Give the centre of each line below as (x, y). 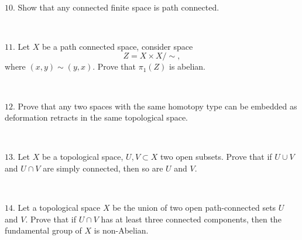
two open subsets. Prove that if (216, 157)
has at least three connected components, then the (191, 219)
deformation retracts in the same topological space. (96, 117)
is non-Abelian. (121, 230)
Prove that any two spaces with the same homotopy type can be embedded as (157, 106)
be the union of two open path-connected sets (194, 208)
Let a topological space (59, 208)
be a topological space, (83, 157)
